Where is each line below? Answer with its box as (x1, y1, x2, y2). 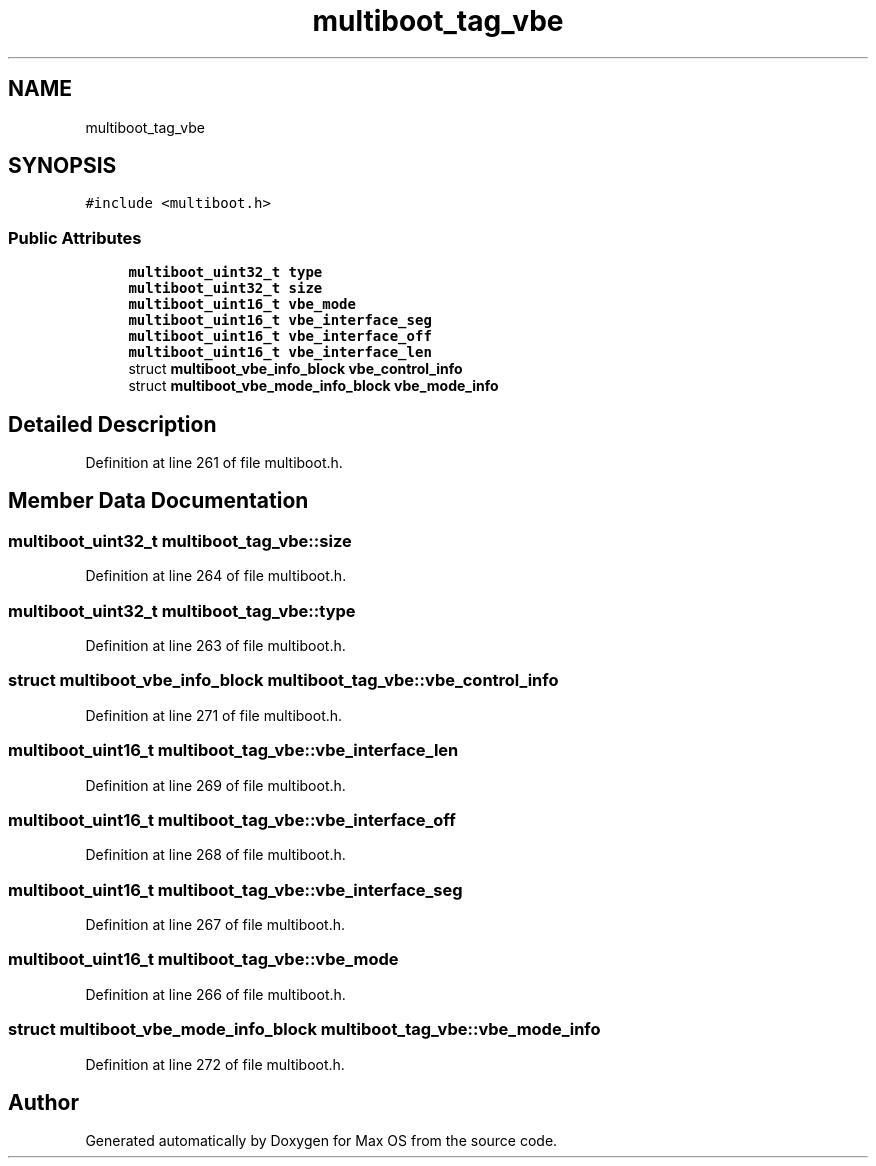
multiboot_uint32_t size (128, 280, 323, 297)
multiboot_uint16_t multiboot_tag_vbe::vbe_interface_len (8, 740, 459, 761)
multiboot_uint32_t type (128, 264, 323, 281)
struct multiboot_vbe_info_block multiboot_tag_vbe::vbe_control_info (8, 670, 559, 691)
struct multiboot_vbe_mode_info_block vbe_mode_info (128, 377, 499, 395)
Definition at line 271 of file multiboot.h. (85, 706, 343, 724)
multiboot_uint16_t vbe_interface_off (128, 328, 432, 345)
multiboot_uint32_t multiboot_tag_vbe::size (8, 530, 352, 551)
